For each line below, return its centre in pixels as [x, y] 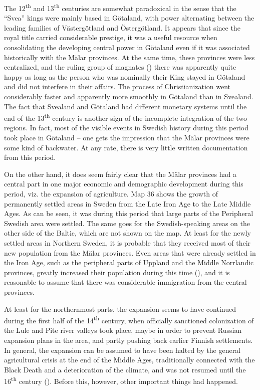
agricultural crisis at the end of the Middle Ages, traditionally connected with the [129, 360]
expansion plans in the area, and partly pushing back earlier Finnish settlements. [128, 340]
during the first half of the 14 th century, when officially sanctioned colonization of [129, 320]
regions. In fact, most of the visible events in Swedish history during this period [126, 128]
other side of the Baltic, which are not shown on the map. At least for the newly [127, 233]
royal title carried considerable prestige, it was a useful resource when [111, 37]
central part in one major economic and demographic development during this [124, 184]
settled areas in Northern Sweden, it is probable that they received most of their [127, 242]
